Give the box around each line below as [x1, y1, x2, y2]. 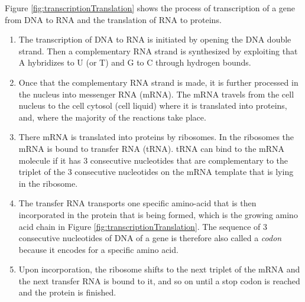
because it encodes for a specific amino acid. [18, 243, 179, 255]
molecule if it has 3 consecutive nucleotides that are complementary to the [18, 154, 288, 166]
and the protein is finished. [18, 286, 116, 298]
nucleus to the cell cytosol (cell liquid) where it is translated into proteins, [18, 99, 287, 112]
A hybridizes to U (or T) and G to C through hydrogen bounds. [18, 56, 251, 69]
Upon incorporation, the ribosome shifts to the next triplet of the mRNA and [18, 263, 300, 275]
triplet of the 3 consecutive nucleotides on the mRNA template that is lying [18, 165, 294, 178]
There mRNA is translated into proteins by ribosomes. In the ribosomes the [18, 131, 294, 143]
